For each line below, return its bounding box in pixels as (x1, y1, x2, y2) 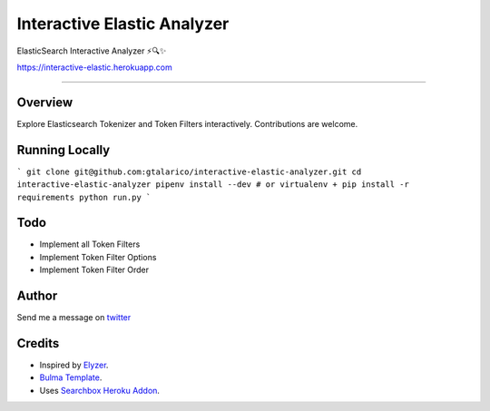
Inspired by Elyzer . (39, 359, 109, 371)
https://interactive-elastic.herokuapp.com (16, 62, 172, 73)
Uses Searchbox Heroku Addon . (39, 385, 161, 396)
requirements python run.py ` (16, 191, 152, 202)
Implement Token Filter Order (39, 264, 150, 276)
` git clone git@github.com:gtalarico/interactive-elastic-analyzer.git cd (16, 166, 362, 177)
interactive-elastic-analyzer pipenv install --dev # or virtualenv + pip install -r (16, 180, 410, 190)
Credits (16, 336, 60, 351)
